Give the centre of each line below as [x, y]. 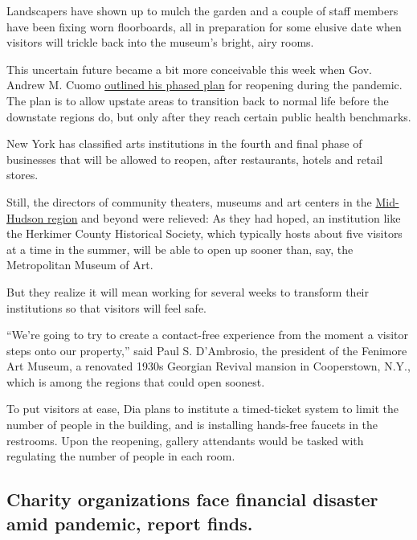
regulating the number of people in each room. [121, 456]
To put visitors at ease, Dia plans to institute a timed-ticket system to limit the [202, 409]
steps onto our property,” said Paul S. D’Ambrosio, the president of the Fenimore [207, 350]
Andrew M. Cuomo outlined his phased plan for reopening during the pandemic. [204, 85]
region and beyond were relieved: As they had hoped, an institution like [224, 217]
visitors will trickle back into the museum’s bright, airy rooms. [160, 42]
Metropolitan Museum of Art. [80, 265]
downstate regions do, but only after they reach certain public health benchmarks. [209, 116]
